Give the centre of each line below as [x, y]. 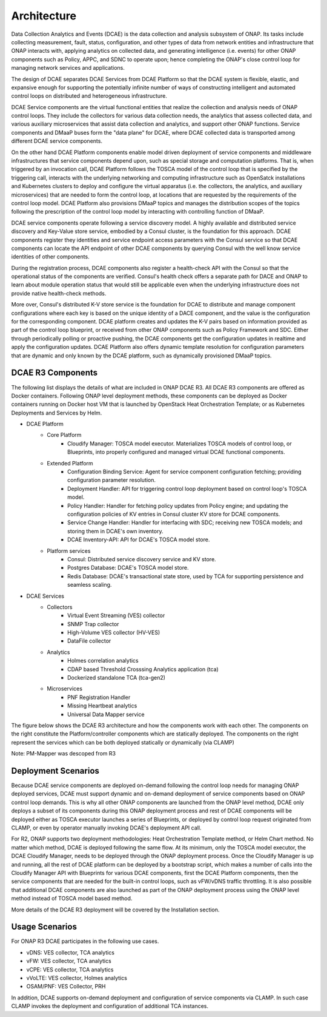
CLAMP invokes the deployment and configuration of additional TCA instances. [110, 1006]
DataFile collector [89, 641]
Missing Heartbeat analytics [102, 706]
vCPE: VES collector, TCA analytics [70, 969]
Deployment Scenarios [55, 771]
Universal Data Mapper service [106, 714]
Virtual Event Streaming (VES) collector [116, 615]
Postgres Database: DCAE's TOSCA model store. [128, 568]
